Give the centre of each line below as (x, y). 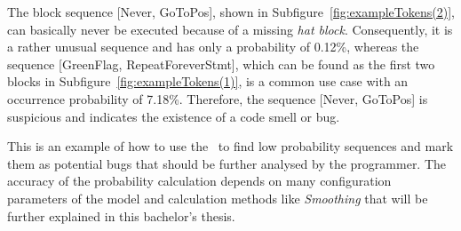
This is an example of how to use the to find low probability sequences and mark (230, 146)
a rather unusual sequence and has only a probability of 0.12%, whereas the (213, 47)
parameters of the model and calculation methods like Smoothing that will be (218, 198)
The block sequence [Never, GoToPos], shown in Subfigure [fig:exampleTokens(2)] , (231, 12)
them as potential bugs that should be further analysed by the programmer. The (227, 163)
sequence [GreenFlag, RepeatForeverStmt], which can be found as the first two (221, 64)
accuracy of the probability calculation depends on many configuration (199, 181)
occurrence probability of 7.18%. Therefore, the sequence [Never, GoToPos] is (218, 98)
